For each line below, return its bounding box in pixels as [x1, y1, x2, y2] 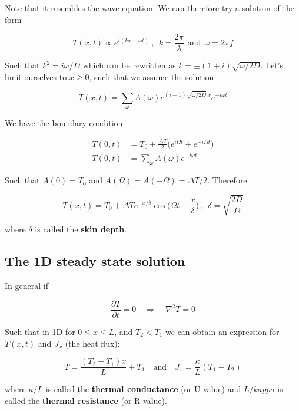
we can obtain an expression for [165, 325, 280, 337]
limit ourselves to [5, 71, 67, 83]
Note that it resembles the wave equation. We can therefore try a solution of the [5, 2, 294, 14]
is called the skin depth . [35, 223, 127, 235]
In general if [5, 280, 48, 292]
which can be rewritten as [82, 59, 176, 71]
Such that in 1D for [5, 325, 75, 337]
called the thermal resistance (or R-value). [5, 394, 167, 406]
